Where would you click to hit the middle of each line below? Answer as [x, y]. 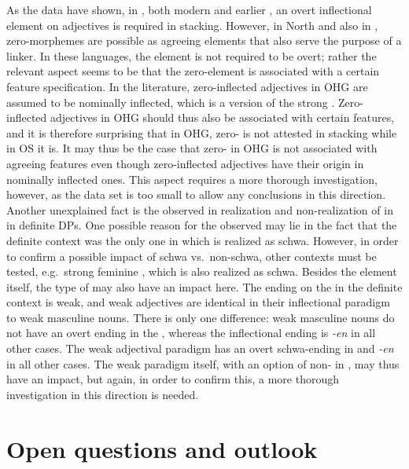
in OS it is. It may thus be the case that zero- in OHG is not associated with [192, 148]
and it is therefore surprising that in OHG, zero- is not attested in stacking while [202, 132]
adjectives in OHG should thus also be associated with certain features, [222, 117]
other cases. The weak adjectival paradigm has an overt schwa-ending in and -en [200, 348]
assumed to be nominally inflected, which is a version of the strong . [171, 102]
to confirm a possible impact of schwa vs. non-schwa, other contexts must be [192, 256]
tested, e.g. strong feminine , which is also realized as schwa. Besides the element [202, 271]
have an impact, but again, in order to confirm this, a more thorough [173, 379]
